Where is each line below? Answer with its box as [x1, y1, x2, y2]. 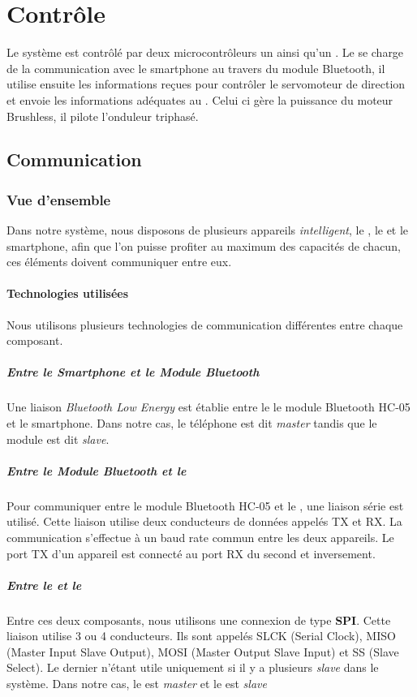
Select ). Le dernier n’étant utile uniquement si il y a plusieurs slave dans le [6, 659, 379, 676]
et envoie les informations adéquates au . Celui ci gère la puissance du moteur [6, 91, 393, 108]
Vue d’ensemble [6, 189, 111, 209]
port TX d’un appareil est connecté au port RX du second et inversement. [6, 544, 376, 561]
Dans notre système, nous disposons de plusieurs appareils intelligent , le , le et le [6, 222, 409, 239]
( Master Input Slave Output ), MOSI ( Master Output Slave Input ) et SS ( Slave [6, 643, 399, 660]
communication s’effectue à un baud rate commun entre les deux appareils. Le [6, 528, 394, 545]
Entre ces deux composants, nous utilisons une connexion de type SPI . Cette [6, 611, 391, 628]
